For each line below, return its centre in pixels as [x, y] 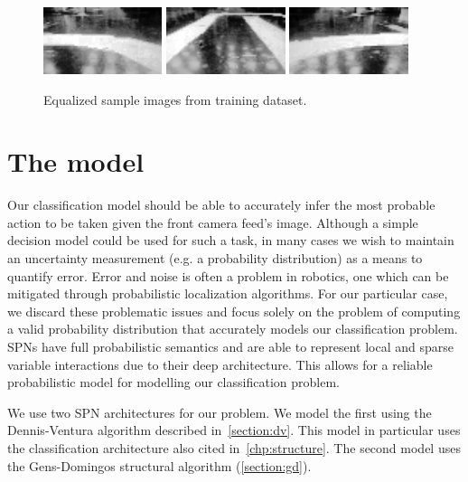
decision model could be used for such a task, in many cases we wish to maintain [231, 240]
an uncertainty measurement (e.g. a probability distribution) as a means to [215, 258]
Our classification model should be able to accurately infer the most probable [221, 205]
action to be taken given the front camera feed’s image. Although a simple [213, 222]
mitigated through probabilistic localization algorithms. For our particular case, [228, 293]
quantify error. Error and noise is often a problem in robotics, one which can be [228, 275]
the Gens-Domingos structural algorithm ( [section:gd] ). [159, 465]
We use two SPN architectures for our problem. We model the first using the [220, 412]
